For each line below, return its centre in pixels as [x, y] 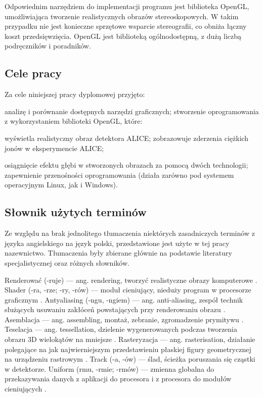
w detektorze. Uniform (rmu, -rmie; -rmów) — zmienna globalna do [109, 368]
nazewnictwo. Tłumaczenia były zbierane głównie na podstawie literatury [118, 253]
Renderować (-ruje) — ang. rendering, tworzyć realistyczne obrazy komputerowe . [131, 280]
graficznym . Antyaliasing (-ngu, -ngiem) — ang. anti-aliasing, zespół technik [124, 299]
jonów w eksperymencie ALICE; [54, 148]
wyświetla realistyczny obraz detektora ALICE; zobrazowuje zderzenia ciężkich [127, 138]
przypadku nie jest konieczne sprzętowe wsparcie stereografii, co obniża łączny [126, 26]
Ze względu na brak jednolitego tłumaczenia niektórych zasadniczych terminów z [130, 233]
